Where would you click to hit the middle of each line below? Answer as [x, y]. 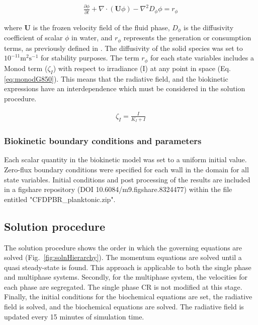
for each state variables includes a [202, 58]
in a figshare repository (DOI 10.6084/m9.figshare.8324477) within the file [118, 189]
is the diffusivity [209, 27]
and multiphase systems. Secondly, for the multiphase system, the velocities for [126, 277]
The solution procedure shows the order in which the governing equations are [123, 247]
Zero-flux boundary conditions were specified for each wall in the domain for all [126, 169]
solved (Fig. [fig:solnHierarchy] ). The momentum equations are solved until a [123, 257]
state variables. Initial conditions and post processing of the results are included [127, 179]
